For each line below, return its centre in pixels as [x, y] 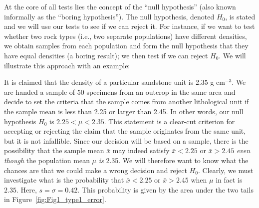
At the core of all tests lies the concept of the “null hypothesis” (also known [120, 6]
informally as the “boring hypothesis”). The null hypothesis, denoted [109, 16]
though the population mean [47, 160]
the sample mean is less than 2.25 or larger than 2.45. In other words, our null [124, 111]
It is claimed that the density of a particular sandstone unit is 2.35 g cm [115, 82]
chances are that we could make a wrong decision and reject [96, 170]
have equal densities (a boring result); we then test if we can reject [106, 55]
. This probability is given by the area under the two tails [165, 189]
